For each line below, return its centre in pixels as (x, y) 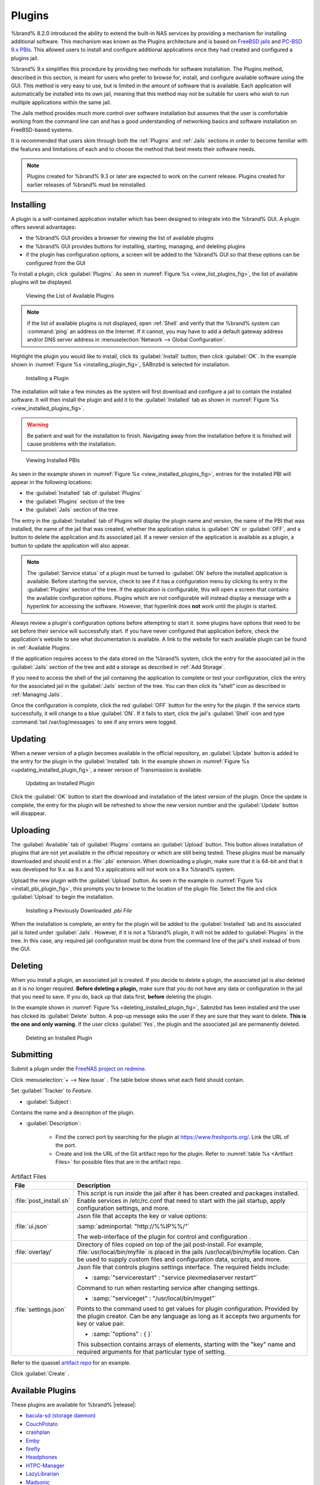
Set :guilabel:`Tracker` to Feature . (52, 1091)
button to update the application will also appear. (71, 545)
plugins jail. (25, 58)
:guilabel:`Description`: (53, 1123)
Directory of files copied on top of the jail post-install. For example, (170, 1244)
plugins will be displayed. (42, 282)
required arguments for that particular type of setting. (152, 1351)
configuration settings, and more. (124, 1208)
